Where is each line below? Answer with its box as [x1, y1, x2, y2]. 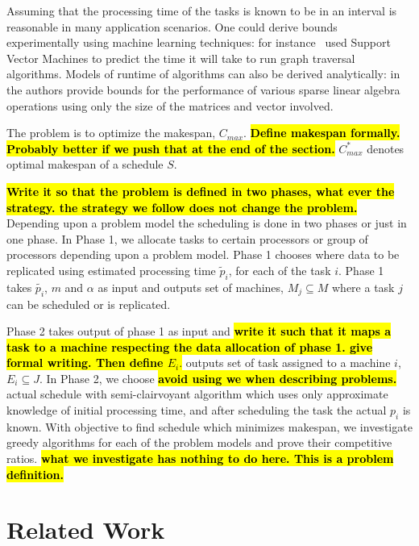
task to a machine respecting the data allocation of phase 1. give [6, 338, 373, 355]
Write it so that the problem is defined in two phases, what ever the [6, 182, 395, 199]
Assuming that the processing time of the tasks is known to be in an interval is [6, 2, 397, 19]
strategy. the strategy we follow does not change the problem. [6, 198, 358, 215]
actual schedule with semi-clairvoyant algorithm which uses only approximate [6, 386, 388, 402]
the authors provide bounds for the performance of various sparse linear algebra [6, 81, 400, 98]
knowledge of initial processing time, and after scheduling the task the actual [6, 402, 387, 419]
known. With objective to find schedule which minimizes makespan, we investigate [6, 418, 413, 435]
